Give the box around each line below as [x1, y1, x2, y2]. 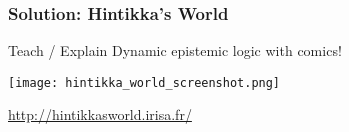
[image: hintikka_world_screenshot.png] [8, 75, 281, 90]
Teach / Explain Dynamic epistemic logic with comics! [8, 40, 342, 61]
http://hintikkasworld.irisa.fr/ [8, 104, 192, 125]
